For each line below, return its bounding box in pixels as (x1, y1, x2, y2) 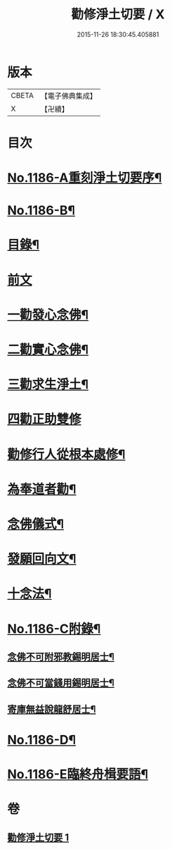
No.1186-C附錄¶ (7, 621, 101, 636)
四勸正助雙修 (7, 412, 82, 427)
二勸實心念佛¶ (7, 342, 89, 357)
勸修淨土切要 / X (71, 6, 165, 23)
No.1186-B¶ (7, 202, 76, 218)
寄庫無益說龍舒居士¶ (7, 703, 96, 715)
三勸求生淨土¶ (7, 376, 89, 393)
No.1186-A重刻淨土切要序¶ (7, 170, 162, 186)
